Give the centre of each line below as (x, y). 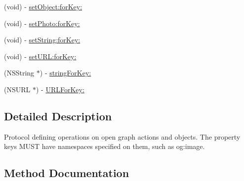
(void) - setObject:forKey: (43, 6)
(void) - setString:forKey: (42, 40)
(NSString (19, 73)
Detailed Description (58, 116)
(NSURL (17, 89)
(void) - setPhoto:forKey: (42, 23)
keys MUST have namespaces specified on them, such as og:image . (104, 146)
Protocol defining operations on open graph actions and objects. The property (122, 136)
